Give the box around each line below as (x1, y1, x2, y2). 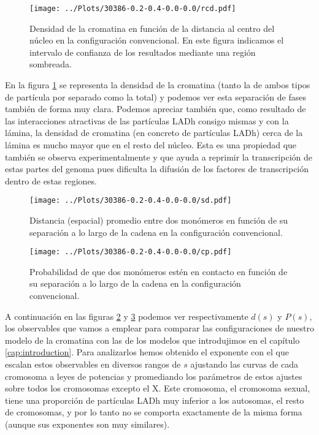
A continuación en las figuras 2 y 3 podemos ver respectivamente (5, 309, 248, 322)
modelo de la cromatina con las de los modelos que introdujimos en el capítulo (5, 333, 300, 346)
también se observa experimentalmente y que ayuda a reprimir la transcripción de (5, 150, 312, 163)
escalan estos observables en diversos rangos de (5, 358, 181, 371)
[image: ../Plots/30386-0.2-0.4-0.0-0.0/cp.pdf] (29, 248, 232, 257)
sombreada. (29, 58, 72, 70)
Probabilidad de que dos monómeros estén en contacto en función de (29, 265, 288, 278)
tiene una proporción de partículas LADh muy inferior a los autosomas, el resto (5, 393, 304, 406)
